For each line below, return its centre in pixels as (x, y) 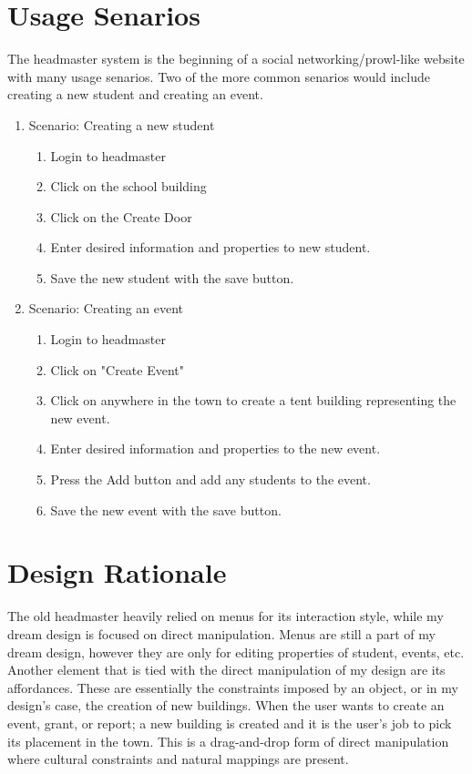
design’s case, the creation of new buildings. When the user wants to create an (226, 705)
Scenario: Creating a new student (122, 124)
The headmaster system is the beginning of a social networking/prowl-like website (236, 59)
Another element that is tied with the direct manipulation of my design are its (226, 670)
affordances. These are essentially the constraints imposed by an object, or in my (233, 687)
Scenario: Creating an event (106, 308)
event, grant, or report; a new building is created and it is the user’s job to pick (230, 723)
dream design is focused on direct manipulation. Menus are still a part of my (221, 633)
